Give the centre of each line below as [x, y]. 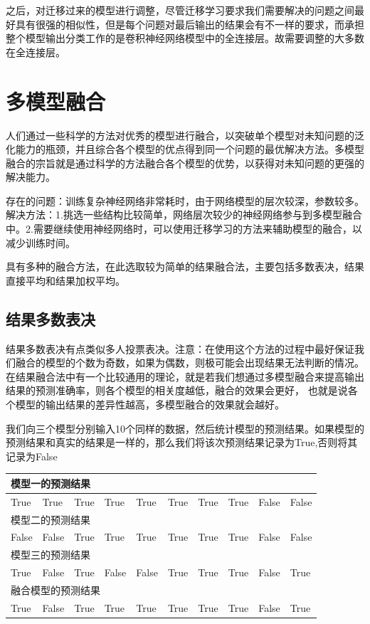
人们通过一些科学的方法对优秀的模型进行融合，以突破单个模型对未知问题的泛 [185, 135]
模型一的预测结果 [51, 483]
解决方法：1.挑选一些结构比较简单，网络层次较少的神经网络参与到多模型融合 [184, 215]
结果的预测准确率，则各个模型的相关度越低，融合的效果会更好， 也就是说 [177, 390]
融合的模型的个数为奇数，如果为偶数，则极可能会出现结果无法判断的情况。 [190, 363]
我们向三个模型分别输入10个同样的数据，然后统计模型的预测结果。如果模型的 [185, 428]
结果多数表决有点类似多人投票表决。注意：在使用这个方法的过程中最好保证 [180, 348]
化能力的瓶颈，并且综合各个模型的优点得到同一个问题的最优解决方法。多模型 [185, 149]
